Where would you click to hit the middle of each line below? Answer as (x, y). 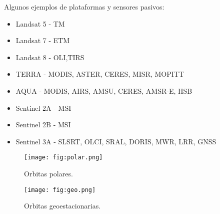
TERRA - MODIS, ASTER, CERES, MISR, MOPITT (100, 74)
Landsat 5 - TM (40, 23)
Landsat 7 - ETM (43, 40)
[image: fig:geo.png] (60, 190)
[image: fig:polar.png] (63, 158)
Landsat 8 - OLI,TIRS (50, 57)
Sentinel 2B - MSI (43, 125)
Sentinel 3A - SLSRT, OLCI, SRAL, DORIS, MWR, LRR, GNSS (116, 141)
